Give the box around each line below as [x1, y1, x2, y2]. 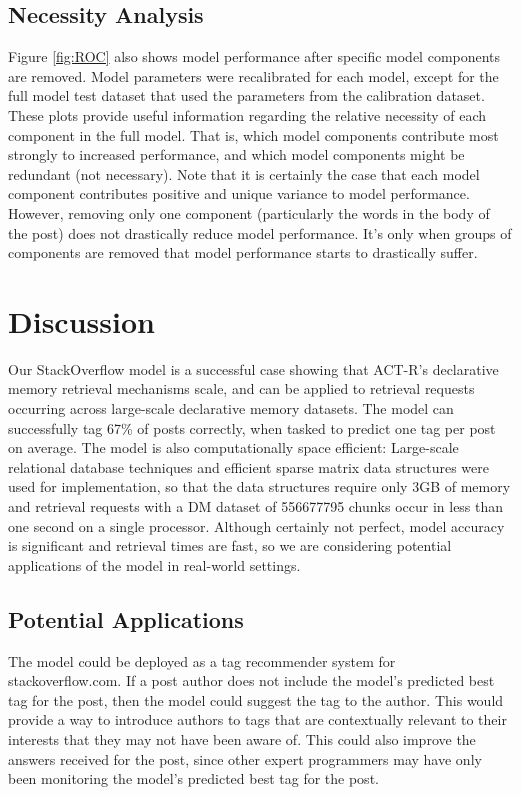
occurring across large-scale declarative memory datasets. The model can [8, 398, 454, 419]
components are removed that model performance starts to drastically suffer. [8, 242, 478, 263]
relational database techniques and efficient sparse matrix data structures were [8, 456, 489, 477]
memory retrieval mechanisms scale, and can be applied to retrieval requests [8, 378, 475, 399]
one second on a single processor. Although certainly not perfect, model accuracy [8, 515, 505, 536]
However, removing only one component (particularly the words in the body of [8, 202, 490, 223]
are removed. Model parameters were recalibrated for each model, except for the [8, 65, 499, 86]
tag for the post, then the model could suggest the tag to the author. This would [8, 689, 504, 710]
